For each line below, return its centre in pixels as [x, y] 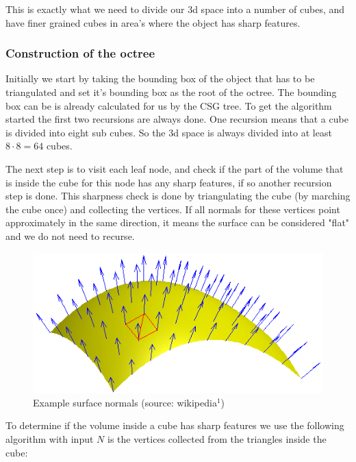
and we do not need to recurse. [70, 235]
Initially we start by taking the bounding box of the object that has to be [160, 78]
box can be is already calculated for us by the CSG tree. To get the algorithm [169, 105]
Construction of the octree [80, 53]
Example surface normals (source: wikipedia [125, 402]
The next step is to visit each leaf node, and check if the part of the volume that [175, 168]
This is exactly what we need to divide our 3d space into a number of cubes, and [175, 9]
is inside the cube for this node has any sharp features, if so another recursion [169, 182]
